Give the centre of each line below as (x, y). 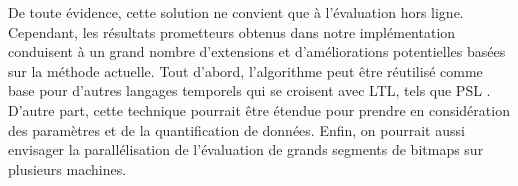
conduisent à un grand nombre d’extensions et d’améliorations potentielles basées (257, 51)
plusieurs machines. (67, 168)
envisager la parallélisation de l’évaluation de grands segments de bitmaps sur (246, 149)
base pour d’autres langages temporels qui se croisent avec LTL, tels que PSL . (249, 90)
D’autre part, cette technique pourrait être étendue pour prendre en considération (259, 109)
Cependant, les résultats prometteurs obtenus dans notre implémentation (232, 31)
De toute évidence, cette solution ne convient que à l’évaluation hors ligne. (236, 12)
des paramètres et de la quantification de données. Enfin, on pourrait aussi (236, 129)
